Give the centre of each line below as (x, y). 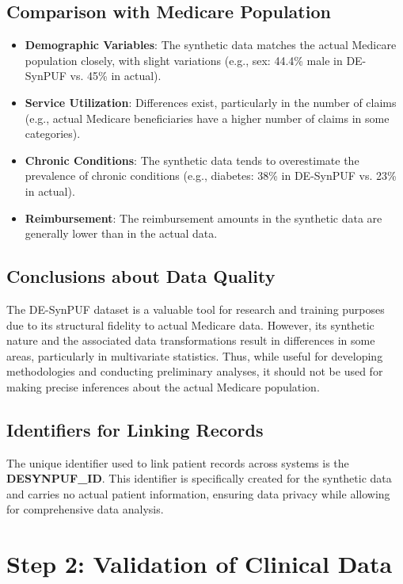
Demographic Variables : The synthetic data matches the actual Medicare (211, 45)
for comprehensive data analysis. (85, 509)
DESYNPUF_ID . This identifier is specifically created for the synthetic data (199, 478)
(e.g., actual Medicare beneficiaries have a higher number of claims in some (207, 118)
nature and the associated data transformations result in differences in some (191, 340)
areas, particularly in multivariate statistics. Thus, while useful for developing (195, 355)
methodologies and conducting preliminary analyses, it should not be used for (195, 371)
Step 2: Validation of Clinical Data (200, 564)
